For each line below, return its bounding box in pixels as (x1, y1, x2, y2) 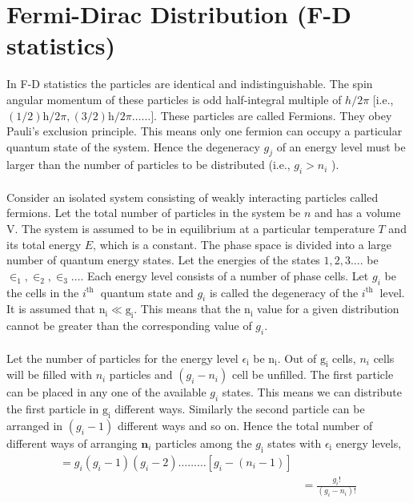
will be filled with (6, 366, 92, 383)
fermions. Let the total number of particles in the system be (6, 204, 301, 221)
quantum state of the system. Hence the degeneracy (6, 138, 260, 155)
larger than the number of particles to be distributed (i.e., (6, 156, 291, 173)
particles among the (154, 435, 252, 452)
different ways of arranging (6, 435, 138, 452)
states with (267, 435, 322, 452)
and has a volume (315, 204, 401, 221)
